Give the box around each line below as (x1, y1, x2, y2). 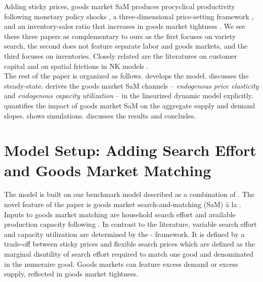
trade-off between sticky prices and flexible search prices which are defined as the (4, 238, 255, 249)
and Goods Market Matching (4, 159, 211, 180)
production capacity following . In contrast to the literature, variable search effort (4, 219, 257, 229)
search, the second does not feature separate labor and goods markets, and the (4, 41, 248, 51)
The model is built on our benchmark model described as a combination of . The (4, 189, 255, 199)
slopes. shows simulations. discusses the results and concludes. (4, 110, 196, 120)
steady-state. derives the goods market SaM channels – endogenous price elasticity (4, 80, 259, 91)
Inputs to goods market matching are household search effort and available (4, 209, 236, 219)
